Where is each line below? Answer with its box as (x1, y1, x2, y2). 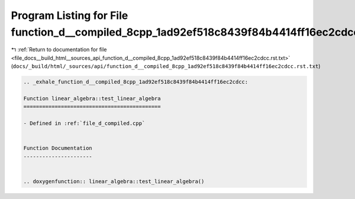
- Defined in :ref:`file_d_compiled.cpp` (23, 120, 146, 127)
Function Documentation (23, 145, 93, 152)
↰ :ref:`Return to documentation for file (11, 46, 107, 53)
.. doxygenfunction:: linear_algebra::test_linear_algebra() (23, 178, 205, 185)
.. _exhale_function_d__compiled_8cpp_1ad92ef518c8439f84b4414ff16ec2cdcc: (23, 79, 248, 85)
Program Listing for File (11, 9, 128, 22)
